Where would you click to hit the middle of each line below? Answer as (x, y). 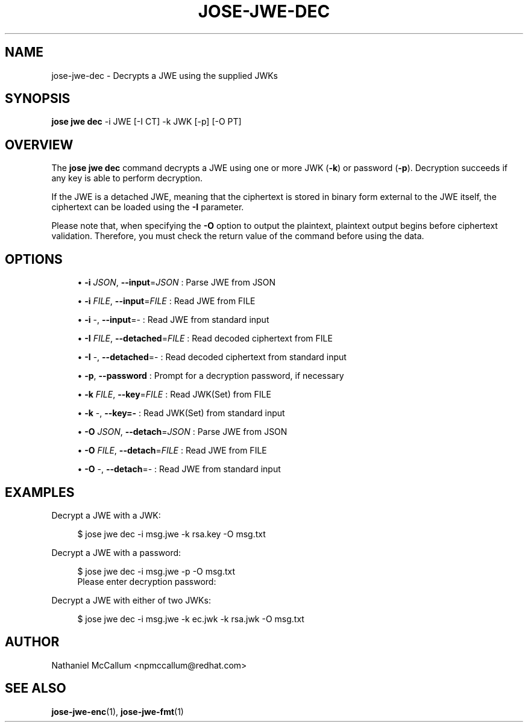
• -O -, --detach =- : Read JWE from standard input (179, 469)
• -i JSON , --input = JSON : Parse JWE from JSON (177, 282)
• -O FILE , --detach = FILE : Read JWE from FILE (172, 451)
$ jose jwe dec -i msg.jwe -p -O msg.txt (156, 571)
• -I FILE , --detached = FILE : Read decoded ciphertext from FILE (205, 339)
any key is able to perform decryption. (127, 178)
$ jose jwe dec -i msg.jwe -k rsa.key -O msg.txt (171, 534)
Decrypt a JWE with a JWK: (106, 515)
